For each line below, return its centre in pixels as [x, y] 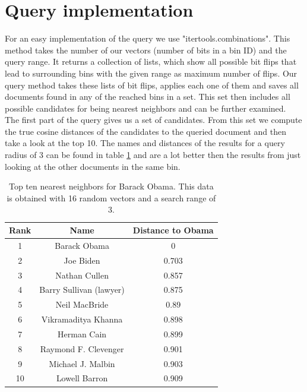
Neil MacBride [82, 304]
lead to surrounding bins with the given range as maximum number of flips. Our [151, 73]
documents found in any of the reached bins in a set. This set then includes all [148, 97]
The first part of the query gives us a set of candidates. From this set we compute [153, 120]
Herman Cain [82, 333]
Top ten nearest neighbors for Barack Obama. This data [111, 186]
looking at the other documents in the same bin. [93, 166]
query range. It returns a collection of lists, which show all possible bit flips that [151, 61]
